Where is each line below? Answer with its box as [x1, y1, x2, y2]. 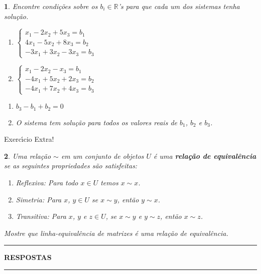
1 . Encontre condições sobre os [4, 1, 98, 11]
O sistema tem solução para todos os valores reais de [16, 117, 177, 127]
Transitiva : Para [16, 211, 66, 221]
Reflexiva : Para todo [16, 177, 78, 187]
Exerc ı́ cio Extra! [4, 134, 54, 144]
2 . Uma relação [4, 150, 51, 161]
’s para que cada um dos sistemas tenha [118, 1, 240, 11]
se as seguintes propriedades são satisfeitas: [4, 160, 138, 171]
